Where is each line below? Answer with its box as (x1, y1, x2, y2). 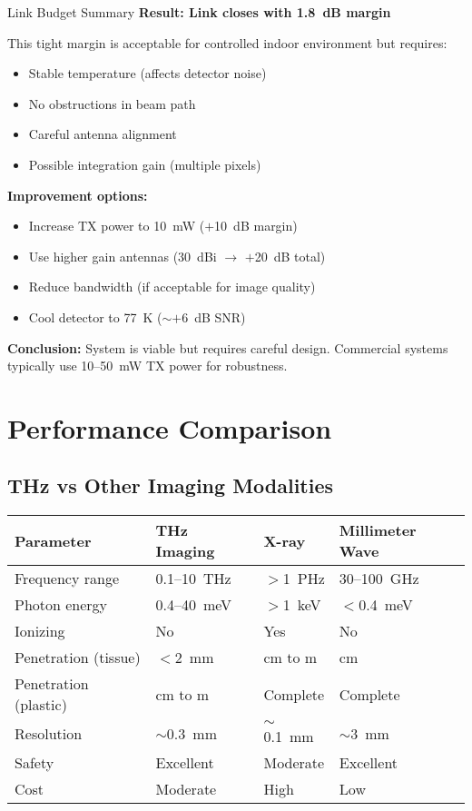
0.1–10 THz (155, 568, 231, 589)
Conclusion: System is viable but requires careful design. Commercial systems (7, 338, 448, 357)
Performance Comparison (7, 409, 332, 446)
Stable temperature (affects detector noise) (28, 64, 267, 83)
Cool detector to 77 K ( (28, 307, 162, 326)
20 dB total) (254, 246, 326, 265)
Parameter (15, 529, 92, 551)
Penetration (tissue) (15, 647, 141, 668)
